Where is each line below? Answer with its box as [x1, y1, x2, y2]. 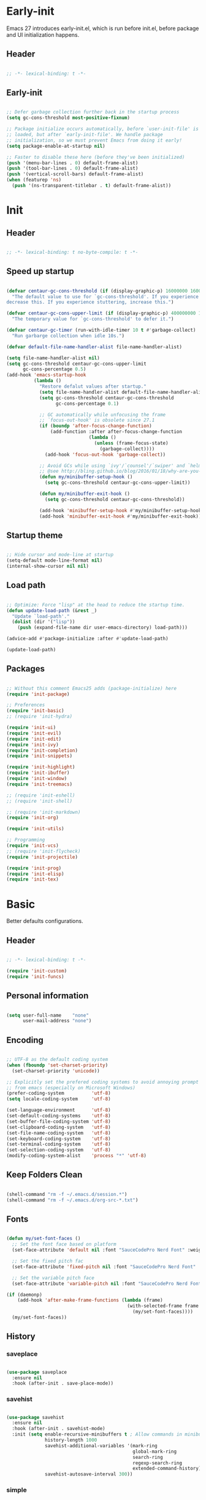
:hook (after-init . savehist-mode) [12, 1426, 105, 1432]
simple [6, 1486, 28, 1494]
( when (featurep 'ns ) [6, 177, 62, 183]
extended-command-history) [132, 1466, 202, 1472]
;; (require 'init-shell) [6, 798, 72, 804]
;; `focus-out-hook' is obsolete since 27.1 [39, 417, 155, 424]
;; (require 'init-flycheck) [6, 848, 81, 854]
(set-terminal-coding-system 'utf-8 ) [6, 1141, 112, 1147]
